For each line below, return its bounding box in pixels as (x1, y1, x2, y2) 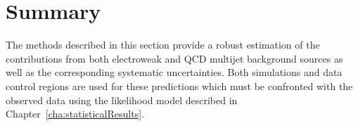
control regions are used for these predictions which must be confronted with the (6, 78, 353, 93)
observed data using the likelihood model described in (6, 92, 238, 107)
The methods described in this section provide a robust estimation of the (6, 37, 320, 52)
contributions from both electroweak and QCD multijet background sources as (6, 51, 343, 65)
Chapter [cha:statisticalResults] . (6, 106, 144, 121)
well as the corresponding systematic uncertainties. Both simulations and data (6, 65, 343, 80)
